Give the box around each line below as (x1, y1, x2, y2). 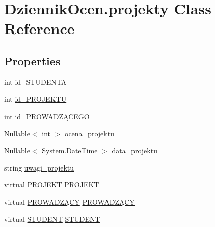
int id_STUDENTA (4, 76, 67, 87)
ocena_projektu (65, 128, 114, 138)
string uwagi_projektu (4, 162, 74, 173)
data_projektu (112, 145, 157, 156)
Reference (4, 18, 75, 39)
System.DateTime (42, 145, 98, 156)
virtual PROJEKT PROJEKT (4, 179, 99, 190)
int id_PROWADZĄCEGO (4, 110, 90, 121)
